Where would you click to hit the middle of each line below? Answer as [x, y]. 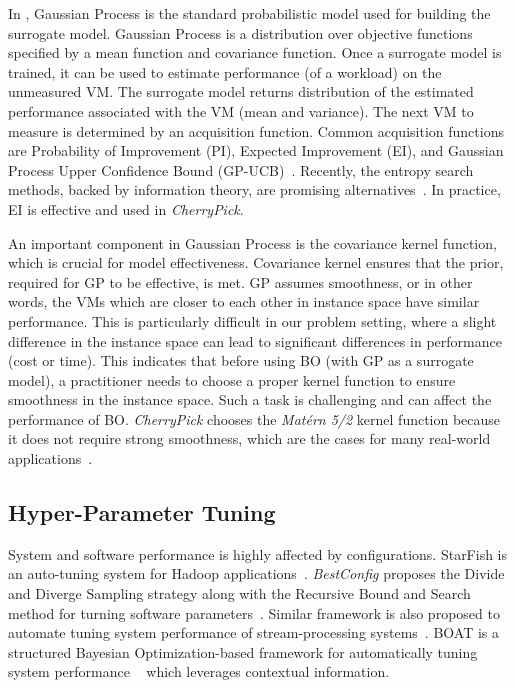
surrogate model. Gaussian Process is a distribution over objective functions [240, 32]
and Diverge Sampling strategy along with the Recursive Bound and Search [239, 593]
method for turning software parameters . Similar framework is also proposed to [254, 612]
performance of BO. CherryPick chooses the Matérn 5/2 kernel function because [254, 418]
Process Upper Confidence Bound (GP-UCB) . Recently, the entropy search [241, 169]
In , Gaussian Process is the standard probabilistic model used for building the [249, 13]
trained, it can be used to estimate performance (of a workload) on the [225, 71]
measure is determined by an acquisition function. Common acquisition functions [256, 130]
